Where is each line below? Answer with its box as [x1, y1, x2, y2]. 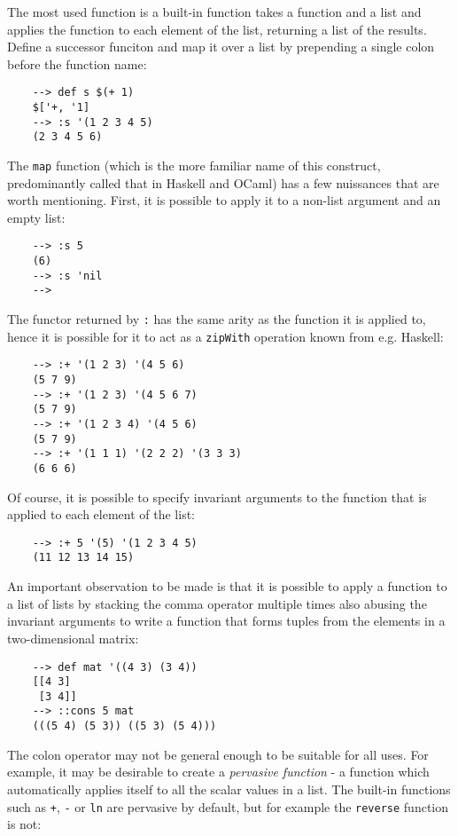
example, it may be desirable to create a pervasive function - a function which [7, 762, 430, 781]
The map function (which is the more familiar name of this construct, [7, 156, 381, 174]
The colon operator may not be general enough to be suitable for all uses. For [7, 745, 429, 763]
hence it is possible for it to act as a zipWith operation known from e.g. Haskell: [7, 327, 444, 345]
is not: [7, 815, 42, 833]
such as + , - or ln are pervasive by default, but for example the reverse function [7, 797, 449, 816]
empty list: [7, 208, 66, 226]
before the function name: [7, 54, 147, 73]
